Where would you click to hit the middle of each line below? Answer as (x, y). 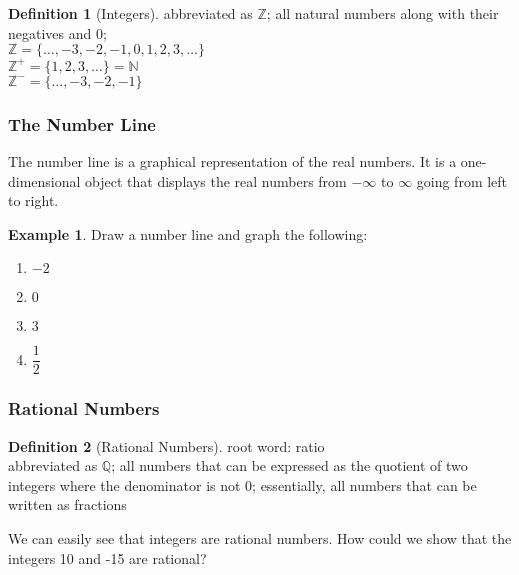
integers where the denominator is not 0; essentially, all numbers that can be (242, 484)
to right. (33, 200)
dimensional (44, 180)
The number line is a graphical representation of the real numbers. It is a (232, 160)
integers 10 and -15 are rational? (107, 557)
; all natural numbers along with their (382, 13)
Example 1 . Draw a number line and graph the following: (188, 233)
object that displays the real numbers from (216, 180)
